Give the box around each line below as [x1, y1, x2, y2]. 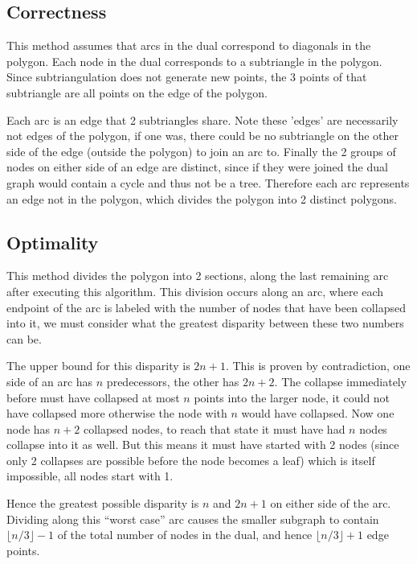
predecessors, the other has [106, 373, 239, 389]
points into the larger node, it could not [194, 389, 390, 406]
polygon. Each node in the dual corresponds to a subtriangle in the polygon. [6, 52, 382, 69]
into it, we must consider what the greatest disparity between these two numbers [6, 315, 404, 331]
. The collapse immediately [274, 373, 407, 389]
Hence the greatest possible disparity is [6, 495, 199, 512]
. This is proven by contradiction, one [225, 357, 411, 374]
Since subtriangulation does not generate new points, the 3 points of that [6, 68, 367, 85]
